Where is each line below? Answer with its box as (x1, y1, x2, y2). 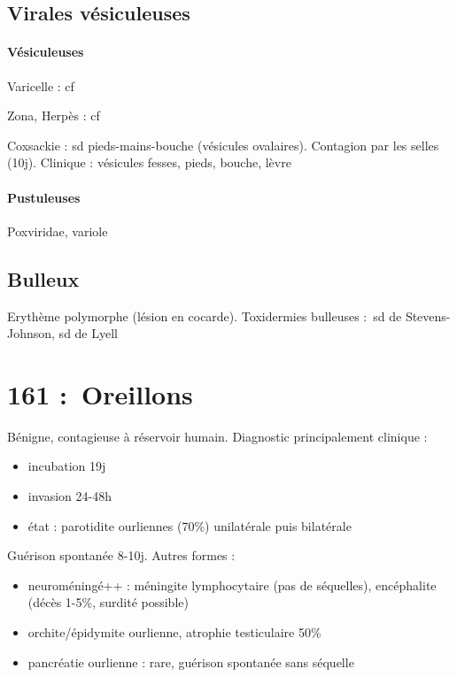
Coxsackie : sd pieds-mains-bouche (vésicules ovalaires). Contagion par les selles (7, 135, 439, 154)
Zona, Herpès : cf (7, 106, 100, 125)
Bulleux (7, 265, 80, 292)
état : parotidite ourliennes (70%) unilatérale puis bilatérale (27, 516, 352, 535)
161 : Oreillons (7, 375, 193, 412)
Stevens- (405, 306, 451, 325)
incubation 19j (27, 457, 106, 475)
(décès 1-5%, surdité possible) (27, 593, 189, 612)
